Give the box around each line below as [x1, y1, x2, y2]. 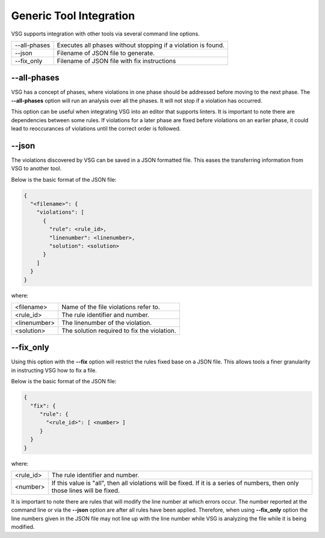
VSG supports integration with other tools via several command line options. [11, 30, 200, 37]
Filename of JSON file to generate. [57, 49, 155, 57]
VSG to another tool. [11, 165, 62, 172]
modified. [11, 524, 35, 531]
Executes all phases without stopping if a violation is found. [57, 41, 225, 49]
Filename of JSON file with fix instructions [57, 57, 176, 65]
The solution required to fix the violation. [61, 326, 177, 335]
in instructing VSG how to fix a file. [11, 366, 97, 374]
